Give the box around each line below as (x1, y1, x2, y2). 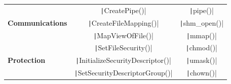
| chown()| (186, 67, 217, 78)
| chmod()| (185, 42, 217, 53)
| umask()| (186, 55, 217, 65)
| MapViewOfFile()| (93, 30, 153, 40)
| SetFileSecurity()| (94, 42, 152, 53)
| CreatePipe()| (100, 5, 146, 15)
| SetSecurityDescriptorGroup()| (74, 67, 173, 78)
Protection (8, 55, 46, 65)
